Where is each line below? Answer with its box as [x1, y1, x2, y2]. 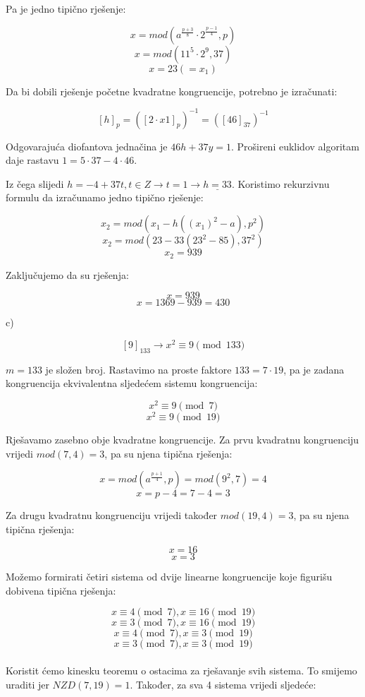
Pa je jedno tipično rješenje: [6, 1, 126, 16]
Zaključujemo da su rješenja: [6, 267, 129, 282]
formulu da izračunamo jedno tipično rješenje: [6, 190, 204, 205]
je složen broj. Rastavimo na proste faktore [45, 362, 232, 376]
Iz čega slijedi [6, 176, 64, 191]
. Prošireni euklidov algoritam [230, 138, 359, 153]
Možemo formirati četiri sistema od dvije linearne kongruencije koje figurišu [6, 569, 333, 584]
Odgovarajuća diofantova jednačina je [6, 138, 168, 153]
